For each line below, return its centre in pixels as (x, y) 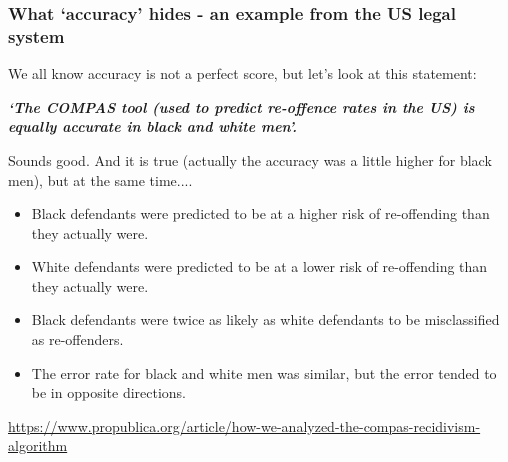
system (36, 35)
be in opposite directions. (109, 392)
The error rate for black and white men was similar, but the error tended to (264, 372)
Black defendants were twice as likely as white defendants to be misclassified (265, 319)
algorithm (38, 445)
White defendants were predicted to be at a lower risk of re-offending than (259, 266)
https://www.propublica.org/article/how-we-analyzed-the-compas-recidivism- (244, 425)
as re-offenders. (77, 339)
